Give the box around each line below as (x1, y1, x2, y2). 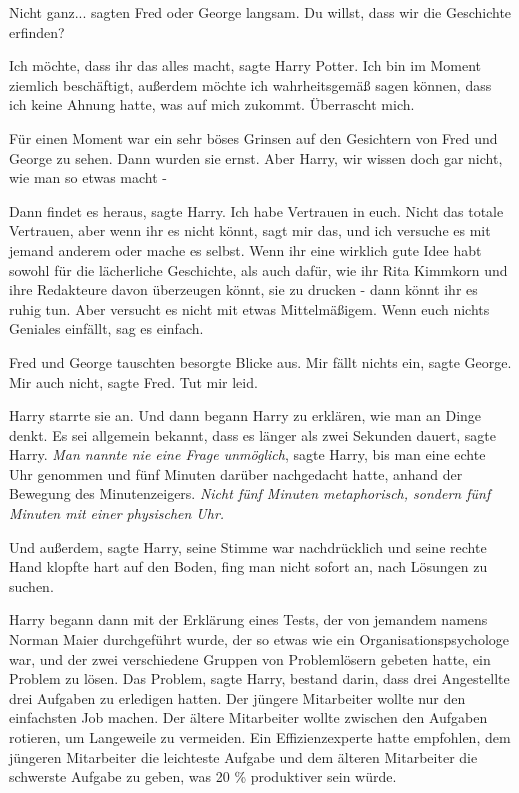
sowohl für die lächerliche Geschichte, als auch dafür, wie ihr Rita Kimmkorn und (9, 259, 508, 280)
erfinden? (9, 21, 65, 42)
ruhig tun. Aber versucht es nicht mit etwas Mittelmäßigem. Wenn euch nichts (9, 298, 490, 319)
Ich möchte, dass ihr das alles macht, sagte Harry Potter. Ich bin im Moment (9, 55, 482, 76)
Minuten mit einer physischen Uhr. (9, 503, 225, 524)
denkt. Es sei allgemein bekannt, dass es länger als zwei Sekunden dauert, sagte (9, 424, 496, 445)
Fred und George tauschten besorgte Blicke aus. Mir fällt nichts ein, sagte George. (9, 351, 512, 372)
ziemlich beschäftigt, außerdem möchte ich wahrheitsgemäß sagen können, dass (9, 74, 492, 95)
